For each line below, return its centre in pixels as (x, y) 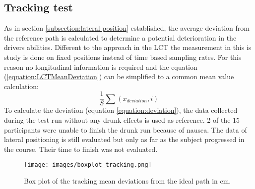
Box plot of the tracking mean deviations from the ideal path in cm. (127, 181)
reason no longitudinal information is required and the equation (101, 67)
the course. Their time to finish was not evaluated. (81, 149)
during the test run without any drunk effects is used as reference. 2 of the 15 (122, 120)
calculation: (22, 86)
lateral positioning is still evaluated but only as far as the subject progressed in (124, 139)
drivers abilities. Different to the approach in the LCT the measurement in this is (128, 47)
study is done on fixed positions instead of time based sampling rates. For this (123, 57)
